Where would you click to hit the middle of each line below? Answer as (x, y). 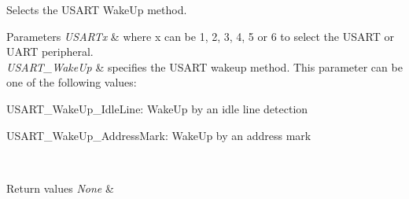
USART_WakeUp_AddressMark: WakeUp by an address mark (159, 135)
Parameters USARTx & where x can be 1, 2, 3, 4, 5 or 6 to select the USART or (200, 36)
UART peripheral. (50, 52)
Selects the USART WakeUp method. (97, 9)
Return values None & (60, 188)
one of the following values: (72, 82)
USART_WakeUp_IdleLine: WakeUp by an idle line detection (157, 108)
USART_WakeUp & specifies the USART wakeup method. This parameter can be (204, 66)
